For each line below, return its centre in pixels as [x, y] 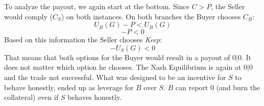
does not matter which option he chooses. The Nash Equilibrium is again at [123, 67]
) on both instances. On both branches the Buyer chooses [151, 16]
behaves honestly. [95, 97]
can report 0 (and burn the [218, 87]
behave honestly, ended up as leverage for [69, 87]
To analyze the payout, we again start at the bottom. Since [97, 6]
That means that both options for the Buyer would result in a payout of [117, 57]
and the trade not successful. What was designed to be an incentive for [115, 77]
